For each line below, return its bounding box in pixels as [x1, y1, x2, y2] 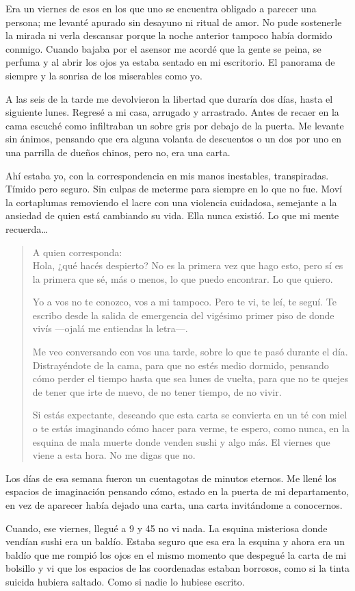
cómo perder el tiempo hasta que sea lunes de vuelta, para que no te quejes [32, 371, 349, 386]
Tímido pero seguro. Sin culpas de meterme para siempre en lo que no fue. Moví [5, 181, 342, 196]
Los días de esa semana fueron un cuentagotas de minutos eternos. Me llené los [5, 470, 337, 485]
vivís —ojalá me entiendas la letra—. [32, 321, 188, 336]
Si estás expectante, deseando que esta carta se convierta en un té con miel [32, 407, 347, 422]
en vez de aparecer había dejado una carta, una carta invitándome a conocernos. [5, 498, 343, 512]
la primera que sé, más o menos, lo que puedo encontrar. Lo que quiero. [32, 271, 333, 286]
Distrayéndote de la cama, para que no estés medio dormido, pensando [32, 357, 329, 372]
